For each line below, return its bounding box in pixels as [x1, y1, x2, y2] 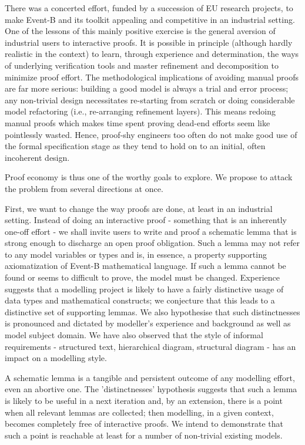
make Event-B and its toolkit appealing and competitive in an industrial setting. [5, 13, 295, 25]
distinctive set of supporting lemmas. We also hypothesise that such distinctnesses [5, 305, 300, 318]
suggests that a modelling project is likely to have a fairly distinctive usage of [5, 282, 284, 295]
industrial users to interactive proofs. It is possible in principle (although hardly [5, 36, 293, 48]
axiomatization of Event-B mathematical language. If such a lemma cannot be [5, 259, 286, 272]
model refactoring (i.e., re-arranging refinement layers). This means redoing [5, 105, 276, 117]
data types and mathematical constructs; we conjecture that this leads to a [5, 294, 275, 306]
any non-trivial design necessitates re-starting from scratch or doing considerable [5, 93, 295, 106]
